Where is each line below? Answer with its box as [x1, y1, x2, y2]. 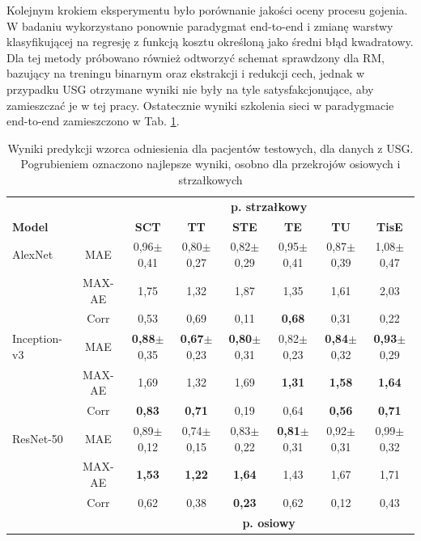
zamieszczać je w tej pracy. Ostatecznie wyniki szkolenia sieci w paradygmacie [6, 96, 394, 113]
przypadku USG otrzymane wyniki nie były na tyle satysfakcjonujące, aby [6, 80, 374, 97]
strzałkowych [178, 171, 243, 188]
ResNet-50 [12, 429, 63, 446]
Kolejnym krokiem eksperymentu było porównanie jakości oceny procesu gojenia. [6, 2, 408, 18]
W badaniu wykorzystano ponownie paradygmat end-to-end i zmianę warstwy [6, 17, 393, 34]
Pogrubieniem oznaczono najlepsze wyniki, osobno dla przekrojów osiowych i [20, 155, 401, 172]
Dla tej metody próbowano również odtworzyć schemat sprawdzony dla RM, [6, 49, 385, 66]
